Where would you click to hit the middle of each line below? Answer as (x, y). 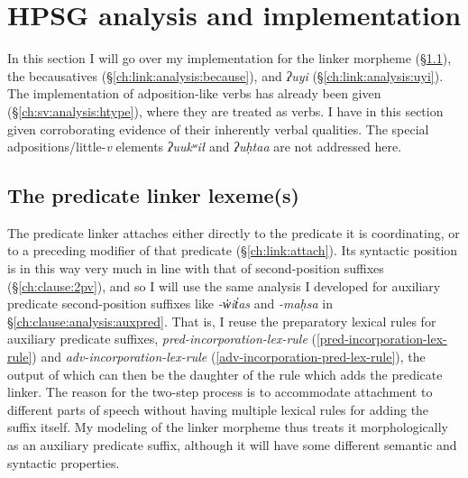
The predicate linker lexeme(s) (153, 195)
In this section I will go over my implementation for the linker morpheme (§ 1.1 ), (229, 58)
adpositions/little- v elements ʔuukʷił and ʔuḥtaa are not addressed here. (205, 147)
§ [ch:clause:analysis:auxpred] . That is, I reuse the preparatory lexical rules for (222, 321)
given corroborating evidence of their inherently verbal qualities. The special (218, 129)
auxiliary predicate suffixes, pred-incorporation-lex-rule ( (162, 339)
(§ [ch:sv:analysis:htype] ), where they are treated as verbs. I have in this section (225, 110)
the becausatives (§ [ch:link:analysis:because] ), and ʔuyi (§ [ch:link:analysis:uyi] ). (225, 75)
